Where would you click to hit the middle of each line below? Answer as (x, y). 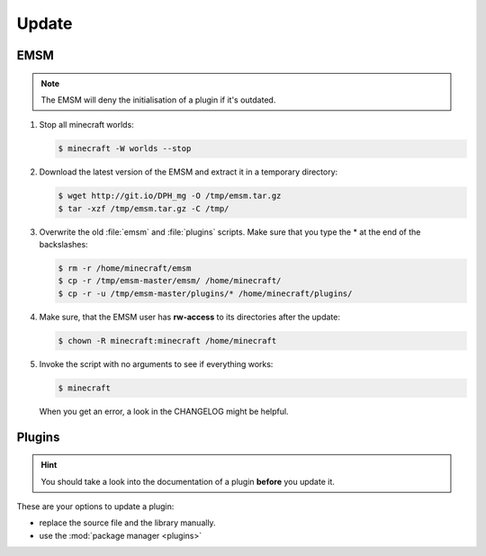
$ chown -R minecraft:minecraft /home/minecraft (167, 341)
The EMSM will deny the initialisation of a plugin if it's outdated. (158, 100)
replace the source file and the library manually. (127, 523)
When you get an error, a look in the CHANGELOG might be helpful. (164, 411)
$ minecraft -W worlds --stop (125, 149)
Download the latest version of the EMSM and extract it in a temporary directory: (189, 172)
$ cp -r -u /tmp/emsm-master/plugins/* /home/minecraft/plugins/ (205, 293)
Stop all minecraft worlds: (86, 125)
